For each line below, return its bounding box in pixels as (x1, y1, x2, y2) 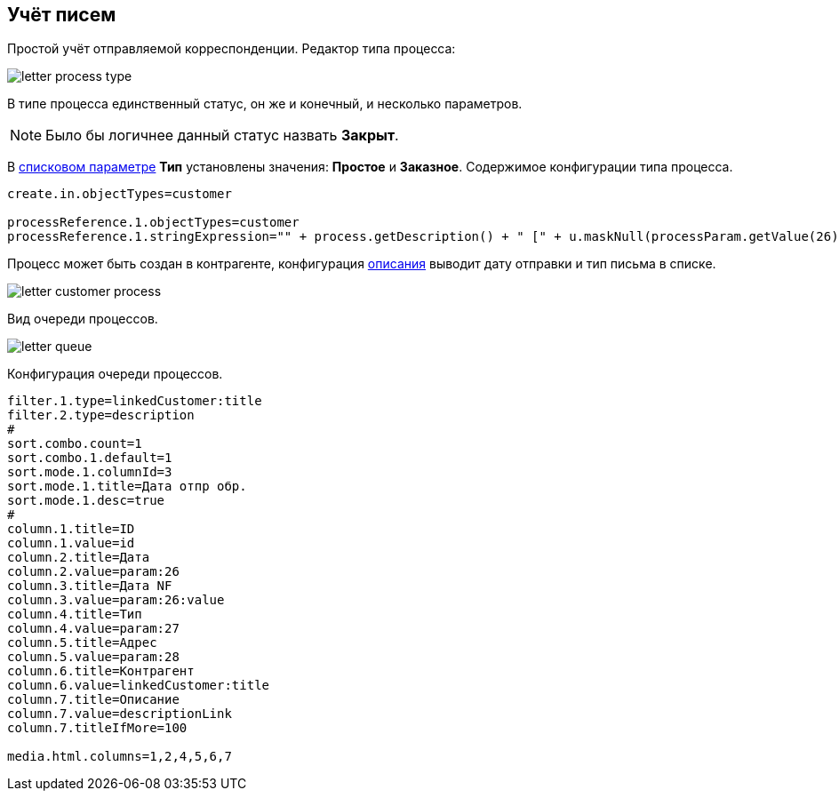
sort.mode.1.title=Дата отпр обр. (7, 479, 247, 494)
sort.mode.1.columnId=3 (7, 465, 172, 480)
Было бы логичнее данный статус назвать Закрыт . (45, 126, 399, 145)
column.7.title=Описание (7, 692, 180, 707)
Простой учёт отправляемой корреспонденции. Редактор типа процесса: (7, 41, 456, 57)
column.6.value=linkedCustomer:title (7, 678, 270, 693)
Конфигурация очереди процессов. (7, 366, 223, 382)
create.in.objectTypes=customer (7, 187, 232, 202)
